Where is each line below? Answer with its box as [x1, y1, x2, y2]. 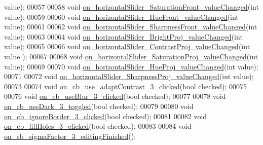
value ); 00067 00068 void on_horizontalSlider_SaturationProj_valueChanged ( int [4, 51, 258, 61]
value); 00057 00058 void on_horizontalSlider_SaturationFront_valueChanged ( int [4, 2, 259, 12]
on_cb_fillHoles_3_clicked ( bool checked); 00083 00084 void [4, 121, 192, 131]
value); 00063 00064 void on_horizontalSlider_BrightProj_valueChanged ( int [4, 31, 243, 42]
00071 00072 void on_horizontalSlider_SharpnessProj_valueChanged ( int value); [4, 71, 254, 82]
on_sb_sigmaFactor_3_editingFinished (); [4, 130, 136, 141]
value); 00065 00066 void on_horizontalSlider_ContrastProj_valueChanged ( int [4, 41, 250, 52]
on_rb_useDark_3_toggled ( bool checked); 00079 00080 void [4, 100, 194, 111]
